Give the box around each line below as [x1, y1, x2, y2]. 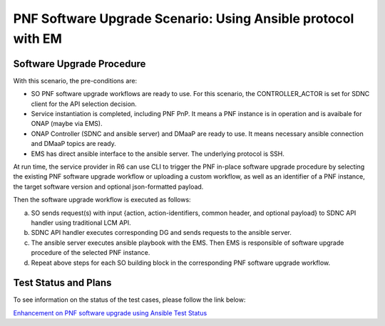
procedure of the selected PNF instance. [31, 248, 150, 257]
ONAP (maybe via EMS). [31, 120, 103, 128]
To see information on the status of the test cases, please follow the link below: [13, 295, 246, 304]
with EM [13, 31, 62, 46]
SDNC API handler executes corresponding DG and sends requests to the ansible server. [31, 228, 292, 237]
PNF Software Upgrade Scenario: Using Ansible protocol [13, 11, 354, 26]
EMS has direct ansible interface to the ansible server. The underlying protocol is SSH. [31, 149, 285, 158]
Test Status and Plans [13, 277, 112, 289]
